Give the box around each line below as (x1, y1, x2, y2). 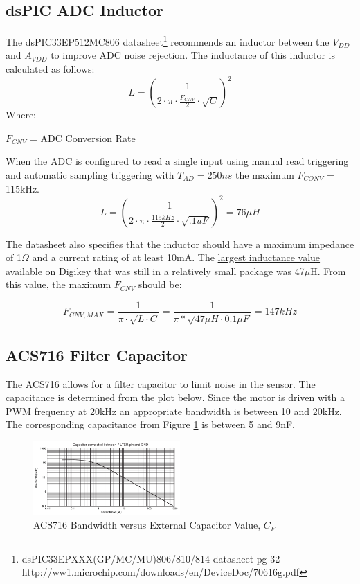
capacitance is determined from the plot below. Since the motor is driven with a (6, 390, 345, 405)
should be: (138, 277, 182, 292)
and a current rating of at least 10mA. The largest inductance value (32, 250, 321, 265)
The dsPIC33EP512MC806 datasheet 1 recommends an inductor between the (6, 33, 330, 48)
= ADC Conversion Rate (30, 130, 136, 145)
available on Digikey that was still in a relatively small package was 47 (6, 263, 305, 278)
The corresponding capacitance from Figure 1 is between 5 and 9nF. (6, 417, 295, 432)
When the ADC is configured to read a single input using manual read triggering (6, 154, 349, 168)
